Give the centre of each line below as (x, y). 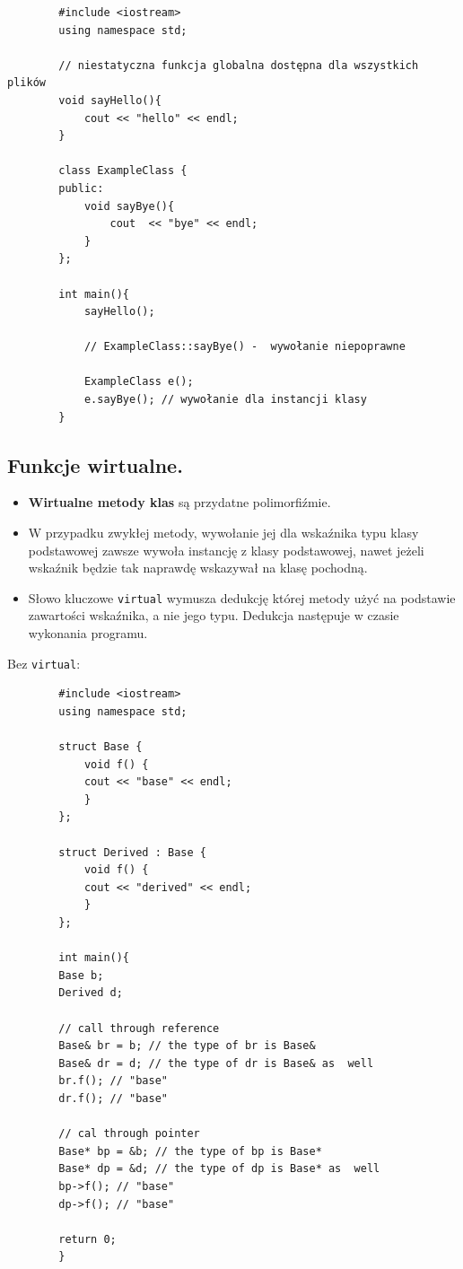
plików (26, 83)
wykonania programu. (88, 633)
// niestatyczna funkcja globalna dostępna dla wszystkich (239, 65)
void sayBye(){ (129, 206)
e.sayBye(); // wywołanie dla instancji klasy (225, 400)
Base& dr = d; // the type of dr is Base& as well (216, 1063)
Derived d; (91, 993)
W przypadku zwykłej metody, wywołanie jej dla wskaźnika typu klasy (223, 533)
